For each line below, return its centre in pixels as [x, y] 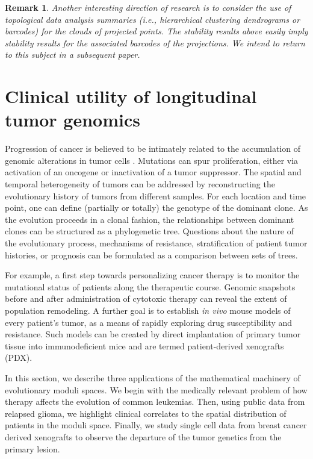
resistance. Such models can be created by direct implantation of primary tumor [153, 334]
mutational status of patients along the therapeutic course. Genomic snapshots [150, 286]
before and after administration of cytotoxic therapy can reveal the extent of [146, 298]
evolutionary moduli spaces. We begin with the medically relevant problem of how [156, 389]
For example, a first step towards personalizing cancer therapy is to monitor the [152, 275]
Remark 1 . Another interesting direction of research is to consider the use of [148, 7]
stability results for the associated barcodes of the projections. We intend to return [155, 42]
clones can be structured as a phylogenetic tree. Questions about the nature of [150, 231]
